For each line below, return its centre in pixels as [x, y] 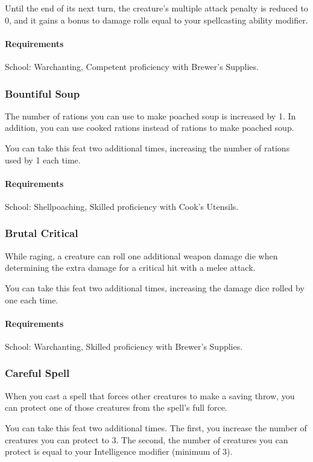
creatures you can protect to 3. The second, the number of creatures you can [147, 439]
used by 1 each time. [43, 160]
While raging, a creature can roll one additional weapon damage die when [141, 255]
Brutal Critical [42, 233]
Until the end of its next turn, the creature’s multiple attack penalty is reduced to [156, 8]
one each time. [32, 299]
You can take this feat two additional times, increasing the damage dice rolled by [155, 287]
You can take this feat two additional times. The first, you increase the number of [156, 427]
